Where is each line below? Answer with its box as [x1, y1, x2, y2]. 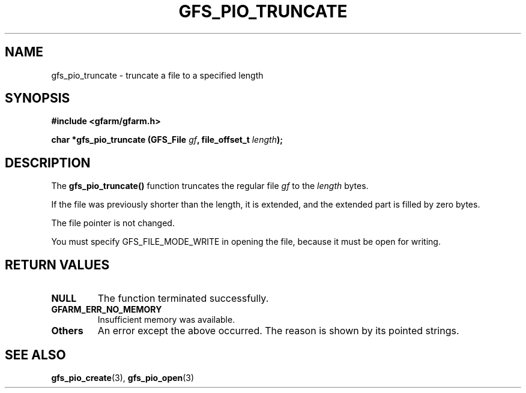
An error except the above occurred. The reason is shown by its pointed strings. [97, 325, 459, 337]
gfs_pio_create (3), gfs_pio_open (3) [51, 372, 195, 383]
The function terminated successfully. [97, 292, 269, 305]
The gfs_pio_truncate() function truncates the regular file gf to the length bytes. [51, 181, 369, 191]
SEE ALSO [5, 347, 66, 362]
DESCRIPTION [5, 155, 91, 170]
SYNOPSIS [5, 91, 70, 106]
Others [51, 325, 83, 337]
